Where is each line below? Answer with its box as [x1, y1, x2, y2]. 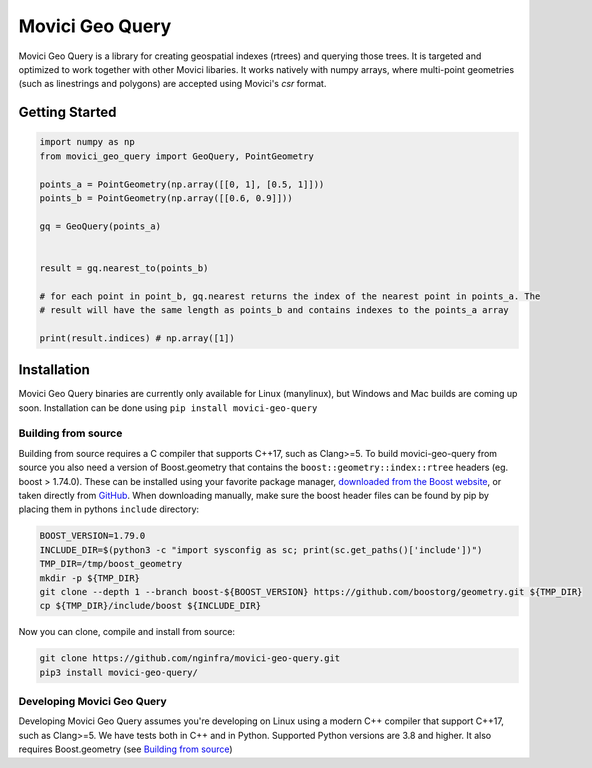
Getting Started [18, 104, 117, 121]
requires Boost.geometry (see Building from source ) [18, 743, 234, 755]
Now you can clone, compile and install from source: [18, 626, 235, 638]
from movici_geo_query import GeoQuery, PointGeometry [39, 150, 314, 162]
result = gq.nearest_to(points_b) [39, 262, 209, 274]
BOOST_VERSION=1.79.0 [39, 530, 146, 542]
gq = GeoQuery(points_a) [39, 220, 162, 232]
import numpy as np [39, 136, 135, 148]
